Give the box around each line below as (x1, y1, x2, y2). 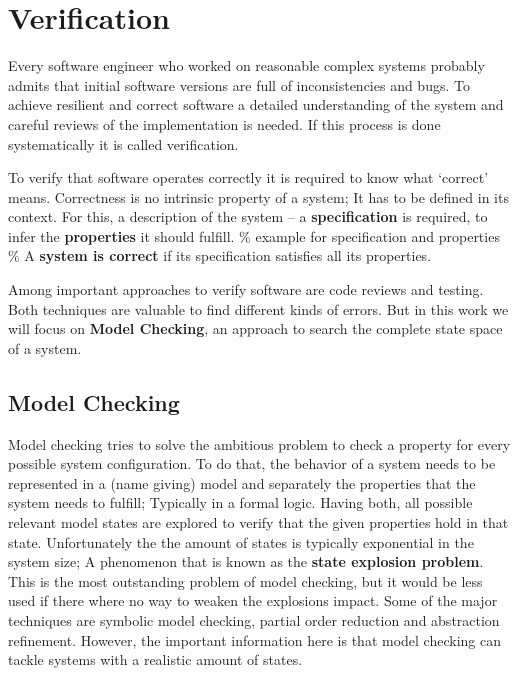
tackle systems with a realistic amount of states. (8, 649, 303, 670)
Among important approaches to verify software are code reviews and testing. (8, 279, 484, 300)
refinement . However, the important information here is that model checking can (8, 629, 501, 650)
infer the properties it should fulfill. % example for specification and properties (8, 225, 500, 246)
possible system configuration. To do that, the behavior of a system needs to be (8, 453, 496, 474)
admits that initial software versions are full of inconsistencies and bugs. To (8, 74, 470, 95)
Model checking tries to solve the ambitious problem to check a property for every (8, 433, 511, 454)
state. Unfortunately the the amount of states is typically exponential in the (8, 531, 474, 552)
